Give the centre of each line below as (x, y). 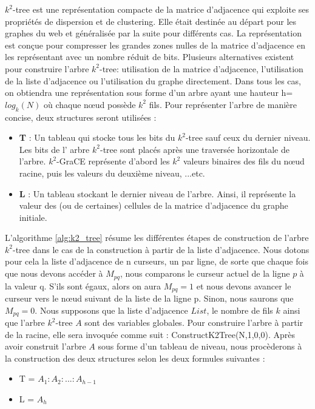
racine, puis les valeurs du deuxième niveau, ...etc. (112, 173)
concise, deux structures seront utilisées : (81, 117)
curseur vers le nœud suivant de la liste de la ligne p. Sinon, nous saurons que (149, 298)
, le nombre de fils (240, 310)
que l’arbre (25, 323)
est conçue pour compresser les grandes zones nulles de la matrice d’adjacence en (155, 45)
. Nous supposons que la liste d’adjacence (111, 310)
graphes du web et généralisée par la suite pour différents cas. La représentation (153, 33)
